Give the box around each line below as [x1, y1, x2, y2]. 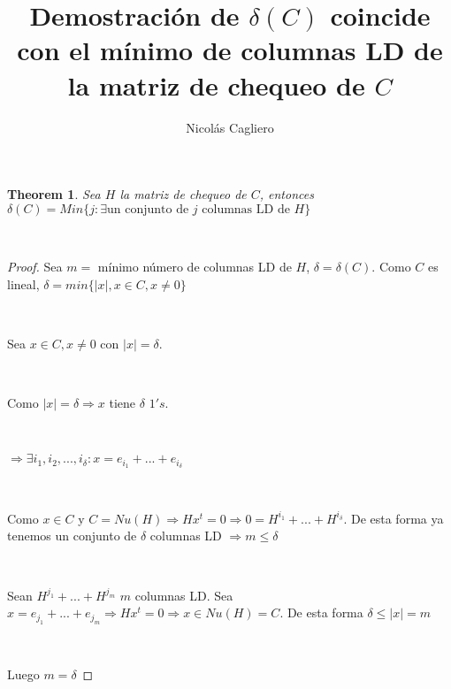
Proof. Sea [7, 257, 63, 276]
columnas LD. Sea [134, 586, 233, 604]
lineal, [7, 274, 40, 293]
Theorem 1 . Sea [7, 185, 101, 203]
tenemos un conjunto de [7, 526, 137, 545]
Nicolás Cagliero [186, 118, 274, 136]
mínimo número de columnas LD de [97, 257, 292, 276]
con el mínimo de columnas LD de [17, 32, 443, 68]
